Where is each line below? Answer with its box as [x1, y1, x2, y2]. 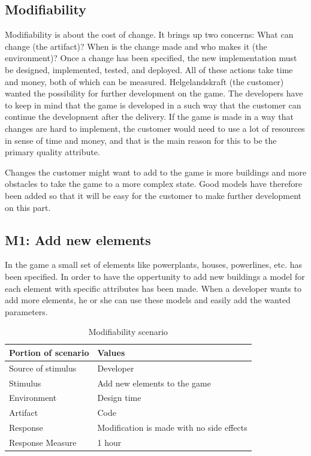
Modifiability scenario [88, 325, 168, 338]
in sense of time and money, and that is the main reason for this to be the [5, 134, 277, 146]
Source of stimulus [9, 361, 77, 374]
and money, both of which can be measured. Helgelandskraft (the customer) [5, 75, 284, 87]
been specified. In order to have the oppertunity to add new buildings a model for [5, 270, 305, 282]
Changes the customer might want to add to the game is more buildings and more [5, 165, 307, 178]
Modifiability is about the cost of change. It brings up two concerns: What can [5, 28, 294, 41]
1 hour [97, 436, 122, 448]
